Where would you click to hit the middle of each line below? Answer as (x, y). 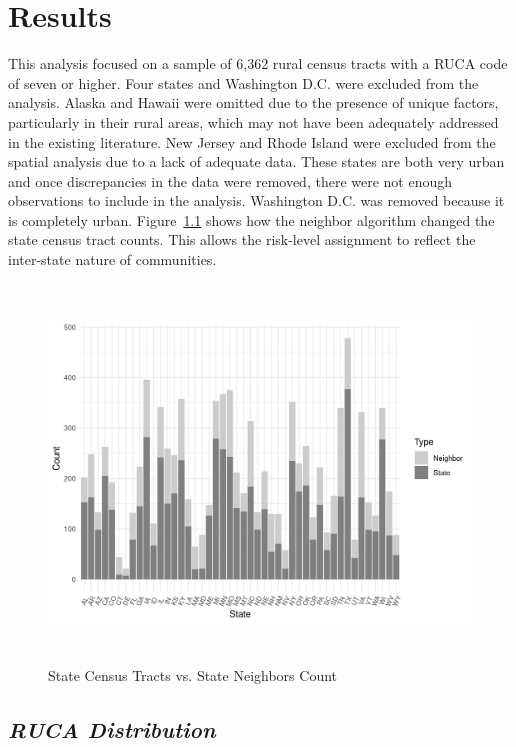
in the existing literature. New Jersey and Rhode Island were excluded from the (252, 141)
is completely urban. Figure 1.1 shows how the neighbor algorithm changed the (251, 219)
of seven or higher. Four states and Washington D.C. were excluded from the (243, 82)
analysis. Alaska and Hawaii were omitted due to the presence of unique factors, (253, 102)
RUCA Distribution (112, 729)
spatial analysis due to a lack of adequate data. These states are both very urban (256, 161)
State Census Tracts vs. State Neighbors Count (193, 675)
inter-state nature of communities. (112, 259)
